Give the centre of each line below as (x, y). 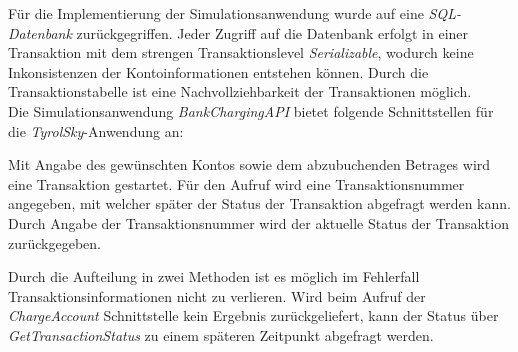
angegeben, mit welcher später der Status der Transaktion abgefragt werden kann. (259, 203)
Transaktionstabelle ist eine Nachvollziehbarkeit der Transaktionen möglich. (240, 91)
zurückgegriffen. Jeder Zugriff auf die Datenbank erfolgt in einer (272, 32)
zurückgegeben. (54, 242)
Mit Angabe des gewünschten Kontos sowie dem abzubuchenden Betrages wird (249, 164)
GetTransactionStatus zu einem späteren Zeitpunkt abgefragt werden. (221, 334)
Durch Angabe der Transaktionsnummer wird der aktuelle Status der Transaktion (258, 222)
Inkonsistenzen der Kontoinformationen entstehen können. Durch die (218, 71)
